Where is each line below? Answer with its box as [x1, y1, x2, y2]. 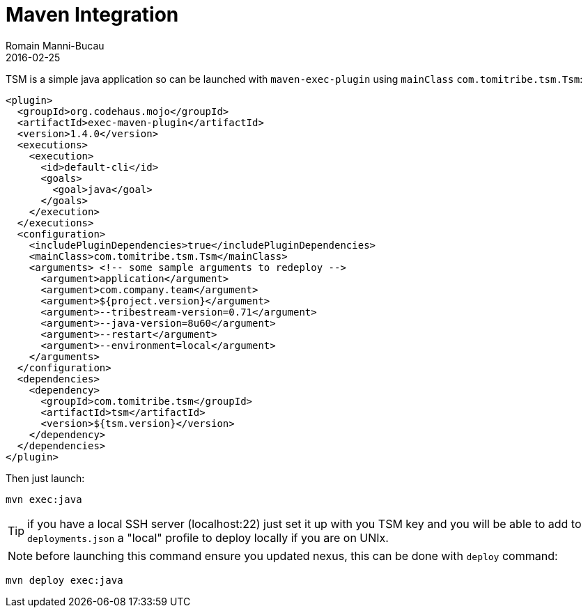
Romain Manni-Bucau [6, 39, 105, 52]
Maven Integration [6, 3, 179, 26]
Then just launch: [6, 472, 85, 484]
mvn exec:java [6, 493, 82, 505]
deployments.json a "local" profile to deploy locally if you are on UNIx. [27, 530, 389, 545]
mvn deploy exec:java [6, 574, 123, 586]
